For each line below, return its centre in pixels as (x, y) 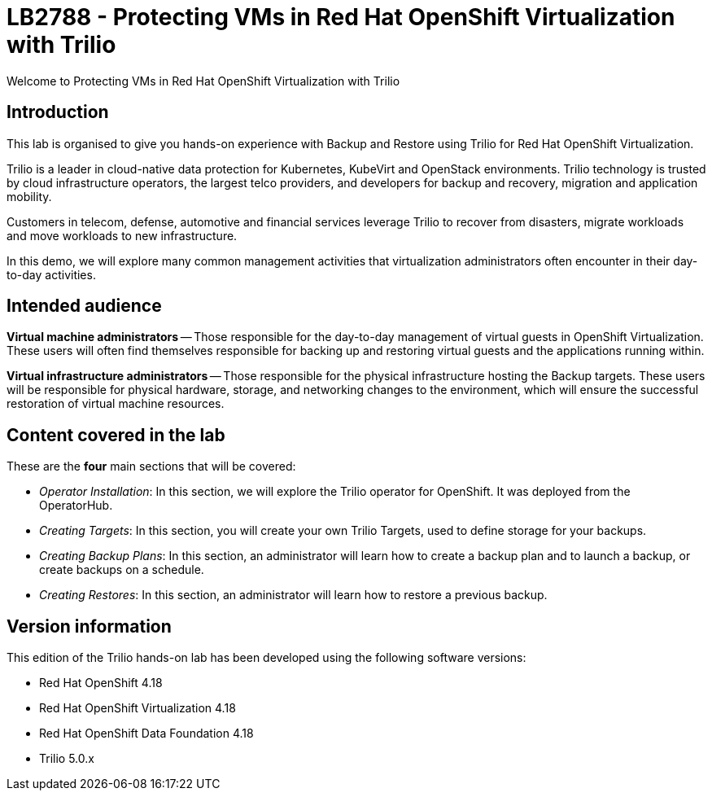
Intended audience (84, 306)
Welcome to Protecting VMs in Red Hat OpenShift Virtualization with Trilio (203, 81)
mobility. (29, 196)
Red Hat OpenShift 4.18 (101, 683)
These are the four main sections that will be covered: (151, 466)
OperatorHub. (76, 506)
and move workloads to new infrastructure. (122, 235)
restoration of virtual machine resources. (116, 404)
